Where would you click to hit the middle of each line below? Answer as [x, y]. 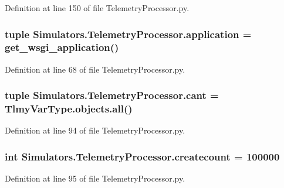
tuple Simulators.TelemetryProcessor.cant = [112, 95]
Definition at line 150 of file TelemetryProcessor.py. [97, 8]
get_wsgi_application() [62, 47]
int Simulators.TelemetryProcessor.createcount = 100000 [142, 156]
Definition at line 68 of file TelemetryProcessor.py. [95, 69]
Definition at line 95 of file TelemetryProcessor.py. [95, 178]
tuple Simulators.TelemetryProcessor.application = [128, 34]
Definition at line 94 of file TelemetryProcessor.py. [95, 130]
